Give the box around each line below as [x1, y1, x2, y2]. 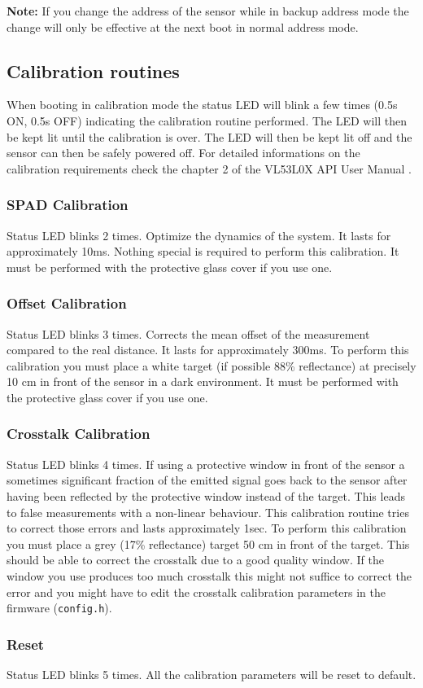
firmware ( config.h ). [7, 599, 112, 616]
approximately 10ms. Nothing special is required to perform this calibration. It [7, 243, 399, 260]
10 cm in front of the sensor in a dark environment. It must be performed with [7, 373, 399, 390]
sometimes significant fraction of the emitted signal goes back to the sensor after [7, 471, 408, 489]
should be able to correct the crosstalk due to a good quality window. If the [7, 551, 384, 568]
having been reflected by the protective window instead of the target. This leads [7, 487, 405, 504]
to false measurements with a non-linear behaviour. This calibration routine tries [7, 503, 409, 520]
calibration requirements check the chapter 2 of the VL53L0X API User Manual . [7, 160, 412, 177]
